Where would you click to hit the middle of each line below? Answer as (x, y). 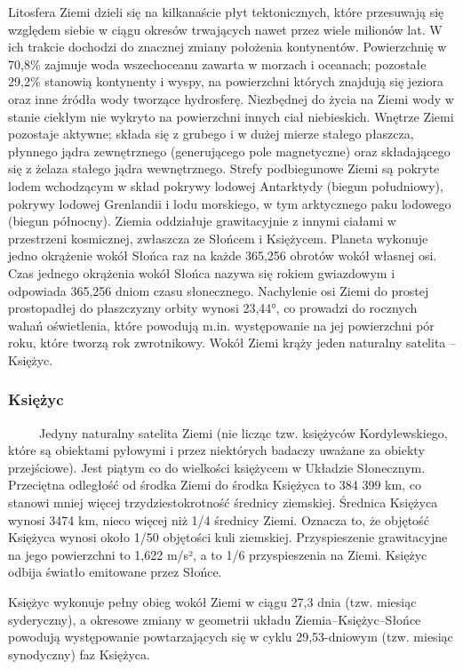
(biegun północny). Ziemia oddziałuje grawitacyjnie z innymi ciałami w (202, 221)
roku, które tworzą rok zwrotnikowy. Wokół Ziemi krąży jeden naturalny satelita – (232, 343)
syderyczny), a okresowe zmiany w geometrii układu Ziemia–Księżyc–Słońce (215, 619)
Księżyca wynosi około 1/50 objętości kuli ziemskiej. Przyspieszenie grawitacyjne (228, 537)
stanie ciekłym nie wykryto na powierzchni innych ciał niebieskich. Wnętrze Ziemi (231, 116)
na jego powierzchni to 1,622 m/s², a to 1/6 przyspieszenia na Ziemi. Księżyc (218, 554)
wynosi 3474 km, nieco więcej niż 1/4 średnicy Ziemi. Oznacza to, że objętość (219, 519)
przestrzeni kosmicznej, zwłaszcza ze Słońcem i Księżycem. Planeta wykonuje (218, 238)
